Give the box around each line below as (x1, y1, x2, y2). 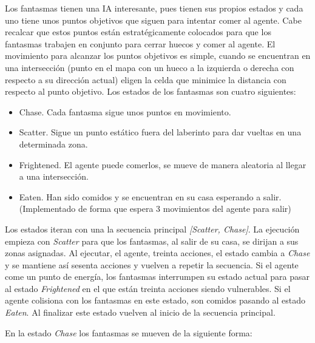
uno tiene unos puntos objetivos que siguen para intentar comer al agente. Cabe (5, 13, 302, 26)
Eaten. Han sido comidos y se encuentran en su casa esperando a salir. (19, 190, 282, 203)
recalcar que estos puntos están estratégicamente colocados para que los (5, 25, 271, 38)
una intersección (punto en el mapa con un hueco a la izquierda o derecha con (5, 61, 294, 73)
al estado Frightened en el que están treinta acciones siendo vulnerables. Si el (5, 282, 291, 294)
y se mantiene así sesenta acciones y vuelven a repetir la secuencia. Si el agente (5, 258, 299, 271)
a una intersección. (19, 170, 89, 183)
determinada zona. (19, 137, 88, 150)
